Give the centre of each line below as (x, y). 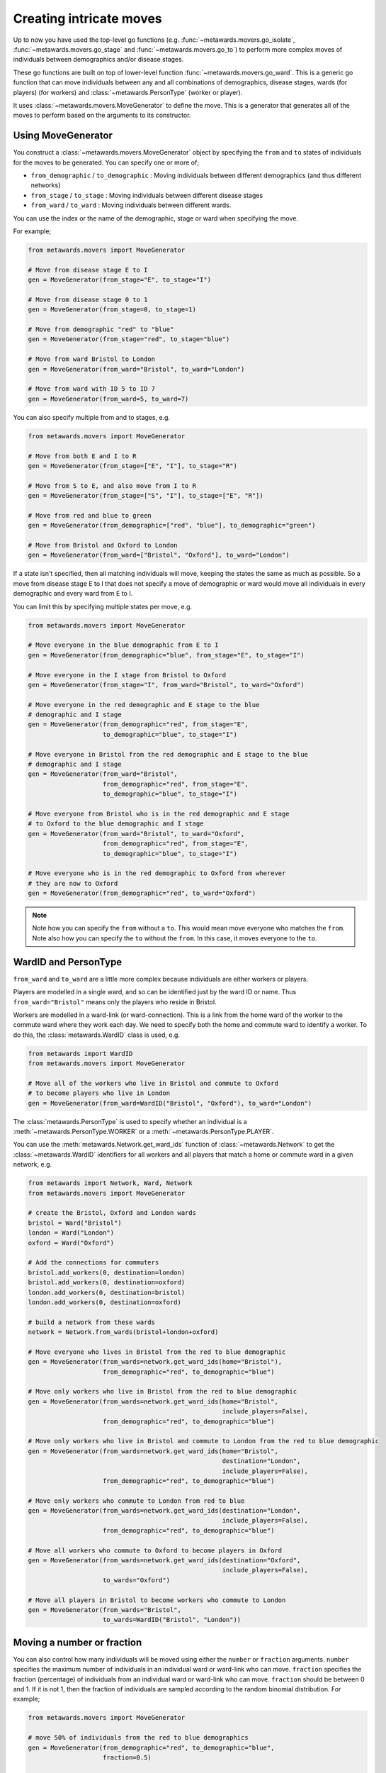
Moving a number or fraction (78, 1642)
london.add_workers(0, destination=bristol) (107, 1292)
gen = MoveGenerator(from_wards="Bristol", (105, 1610)
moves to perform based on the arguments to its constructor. (102, 115)
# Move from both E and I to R (83, 456)
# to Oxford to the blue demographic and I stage (116, 824)
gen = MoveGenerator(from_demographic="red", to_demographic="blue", (151, 1747)
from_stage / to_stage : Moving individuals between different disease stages (147, 195)
